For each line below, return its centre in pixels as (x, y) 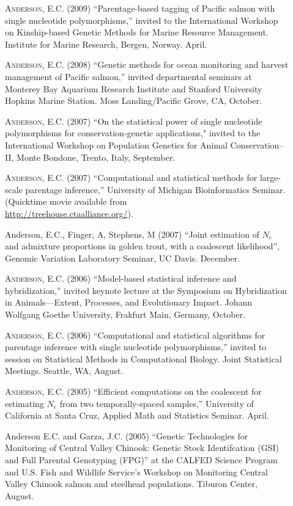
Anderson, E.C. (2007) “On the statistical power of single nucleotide (134, 121)
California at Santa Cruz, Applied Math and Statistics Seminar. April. (137, 415)
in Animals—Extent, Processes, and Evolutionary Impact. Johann (129, 302)
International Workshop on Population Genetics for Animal (116, 145)
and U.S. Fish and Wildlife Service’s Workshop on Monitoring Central (136, 471)
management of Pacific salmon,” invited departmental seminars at (128, 76)
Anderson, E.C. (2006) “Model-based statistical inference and (121, 278)
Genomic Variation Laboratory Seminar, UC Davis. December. (123, 258)
